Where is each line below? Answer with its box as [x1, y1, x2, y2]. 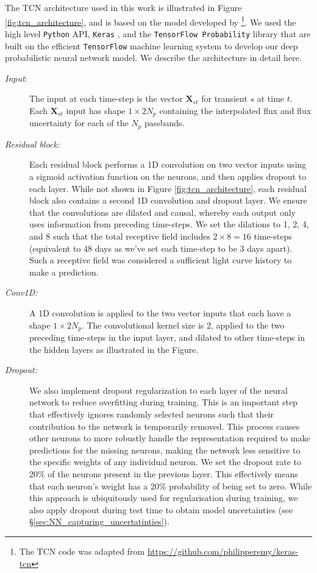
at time [257, 92, 285, 105]
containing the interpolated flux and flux [159, 104, 312, 116]
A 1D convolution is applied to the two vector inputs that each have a [29, 306, 291, 319]
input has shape [66, 104, 126, 116]
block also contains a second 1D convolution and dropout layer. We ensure [29, 194, 307, 207]
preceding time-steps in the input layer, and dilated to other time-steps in [29, 331, 305, 344]
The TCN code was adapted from [19, 544, 145, 557]
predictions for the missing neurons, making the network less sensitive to [29, 443, 301, 456]
